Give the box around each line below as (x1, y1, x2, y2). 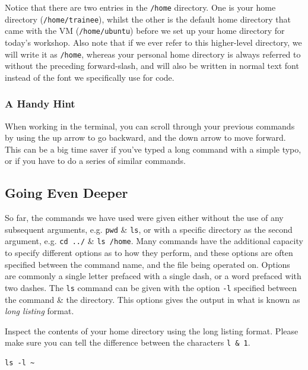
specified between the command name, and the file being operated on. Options (5, 258, 290, 270)
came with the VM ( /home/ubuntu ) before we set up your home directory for (5, 24, 285, 37)
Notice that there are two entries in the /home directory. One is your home (5, 1, 276, 13)
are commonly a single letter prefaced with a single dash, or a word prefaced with (5, 270, 301, 282)
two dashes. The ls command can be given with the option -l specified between (5, 281, 297, 293)
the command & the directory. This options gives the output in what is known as (5, 293, 300, 305)
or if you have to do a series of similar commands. (5, 154, 186, 167)
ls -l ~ (5, 358, 35, 367)
